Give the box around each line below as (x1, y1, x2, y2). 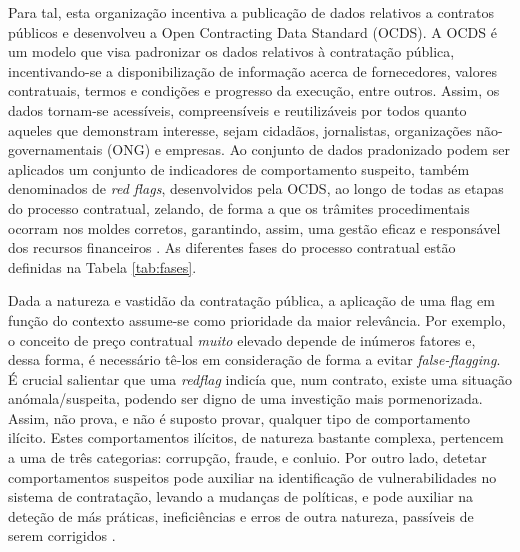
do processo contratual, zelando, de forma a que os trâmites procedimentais (8, 197, 470, 218)
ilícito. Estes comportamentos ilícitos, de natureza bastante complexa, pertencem (8, 427, 504, 448)
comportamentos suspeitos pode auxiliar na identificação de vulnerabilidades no (8, 466, 497, 487)
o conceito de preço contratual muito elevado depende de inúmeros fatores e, (8, 329, 476, 350)
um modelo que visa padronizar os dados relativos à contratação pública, (8, 41, 455, 62)
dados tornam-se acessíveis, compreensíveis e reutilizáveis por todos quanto (8, 99, 467, 120)
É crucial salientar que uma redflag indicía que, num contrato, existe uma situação (8, 368, 512, 389)
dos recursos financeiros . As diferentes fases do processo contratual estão (8, 237, 456, 258)
